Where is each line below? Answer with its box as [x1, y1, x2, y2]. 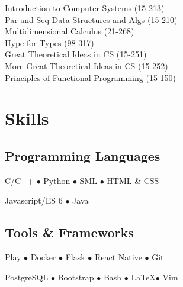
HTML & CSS [107, 174, 159, 186]
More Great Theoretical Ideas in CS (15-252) [5, 59, 168, 72]
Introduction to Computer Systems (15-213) [5, 2, 165, 14]
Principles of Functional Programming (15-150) [5, 71, 176, 83]
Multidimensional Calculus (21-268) [5, 25, 134, 37]
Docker [30, 251, 56, 263]
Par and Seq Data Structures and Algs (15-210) [5, 13, 178, 25]
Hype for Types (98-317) [5, 36, 94, 49]
